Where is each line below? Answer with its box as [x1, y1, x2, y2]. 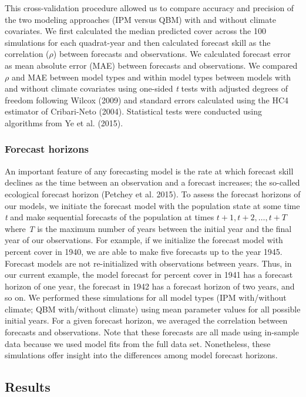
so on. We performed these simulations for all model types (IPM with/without [5, 291, 287, 304]
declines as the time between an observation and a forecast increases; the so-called [5, 176, 300, 189]
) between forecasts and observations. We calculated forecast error [53, 48, 291, 60]
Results [5, 378, 51, 396]
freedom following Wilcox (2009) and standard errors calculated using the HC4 [5, 93, 289, 106]
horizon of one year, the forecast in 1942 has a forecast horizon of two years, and [5, 280, 295, 292]
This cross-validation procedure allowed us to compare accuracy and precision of [5, 2, 294, 14]
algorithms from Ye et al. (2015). [5, 116, 123, 129]
